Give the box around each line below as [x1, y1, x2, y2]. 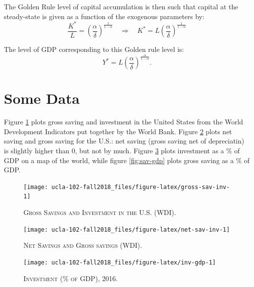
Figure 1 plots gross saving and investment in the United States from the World [4, 117, 243, 127]
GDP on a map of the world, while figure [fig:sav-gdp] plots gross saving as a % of [4, 155, 250, 165]
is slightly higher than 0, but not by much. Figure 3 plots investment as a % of [4, 145, 240, 156]
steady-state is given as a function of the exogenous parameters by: [4, 11, 205, 21]
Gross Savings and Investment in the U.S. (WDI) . [23, 207, 176, 217]
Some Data [4, 88, 80, 108]
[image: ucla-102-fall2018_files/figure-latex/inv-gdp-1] [23, 259, 216, 266]
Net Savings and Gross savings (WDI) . [23, 240, 142, 250]
